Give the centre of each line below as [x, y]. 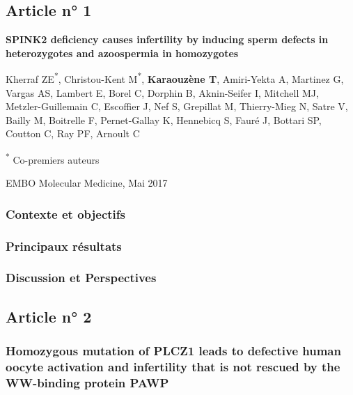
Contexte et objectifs [66, 214]
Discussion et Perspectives [81, 278]
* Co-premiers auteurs [53, 158]
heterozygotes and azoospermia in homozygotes [122, 53]
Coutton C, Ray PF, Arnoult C [73, 133]
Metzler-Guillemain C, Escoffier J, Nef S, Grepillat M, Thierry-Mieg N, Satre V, [177, 106]
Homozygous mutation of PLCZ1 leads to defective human [173, 351]
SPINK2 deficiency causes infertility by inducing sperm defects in [167, 39]
